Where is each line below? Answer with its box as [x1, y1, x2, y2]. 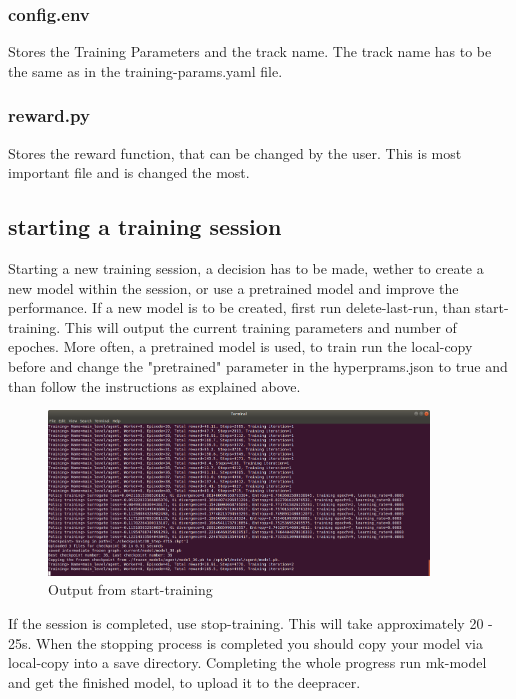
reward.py [8, 103, 90, 128]
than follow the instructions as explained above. [8, 375, 301, 396]
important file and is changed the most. [8, 162, 250, 183]
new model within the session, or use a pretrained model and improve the [8, 277, 459, 298]
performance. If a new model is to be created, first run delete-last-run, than [8, 297, 471, 318]
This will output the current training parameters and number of [64, 316, 457, 337]
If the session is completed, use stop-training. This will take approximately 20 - [8, 612, 493, 633]
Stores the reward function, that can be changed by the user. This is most [8, 142, 462, 163]
